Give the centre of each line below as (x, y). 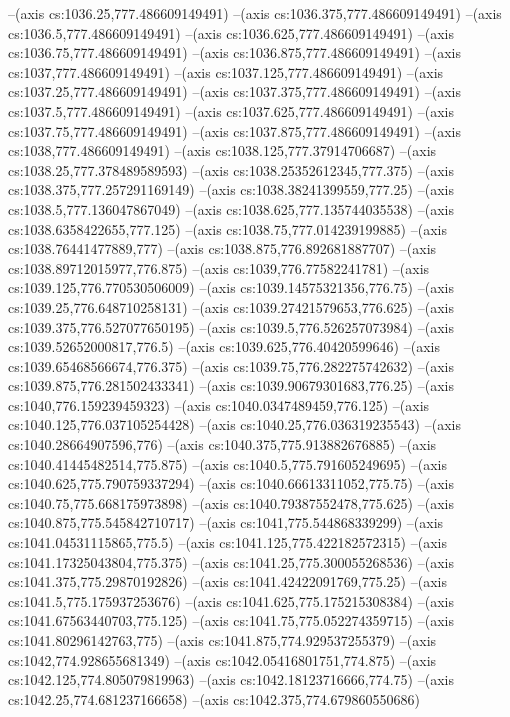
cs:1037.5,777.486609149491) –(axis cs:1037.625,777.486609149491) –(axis (231, 110)
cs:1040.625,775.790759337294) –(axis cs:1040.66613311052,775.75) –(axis (231, 483)
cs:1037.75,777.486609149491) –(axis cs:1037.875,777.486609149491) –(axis (234, 130)
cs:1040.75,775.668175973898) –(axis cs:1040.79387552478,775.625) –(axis (231, 502)
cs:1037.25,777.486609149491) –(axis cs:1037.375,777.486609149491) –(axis (234, 91)
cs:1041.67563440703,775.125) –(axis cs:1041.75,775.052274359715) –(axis (231, 620)
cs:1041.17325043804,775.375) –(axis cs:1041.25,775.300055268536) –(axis (231, 561)
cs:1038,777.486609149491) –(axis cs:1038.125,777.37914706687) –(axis (222, 150)
